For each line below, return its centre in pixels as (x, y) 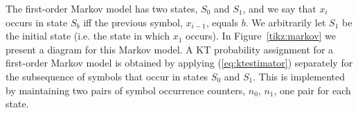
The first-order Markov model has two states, (102, 8)
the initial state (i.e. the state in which (88, 36)
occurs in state (37, 22)
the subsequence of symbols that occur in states (107, 76)
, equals (222, 22)
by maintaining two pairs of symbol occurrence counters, (126, 90)
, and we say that (279, 8)
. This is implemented (299, 76)
